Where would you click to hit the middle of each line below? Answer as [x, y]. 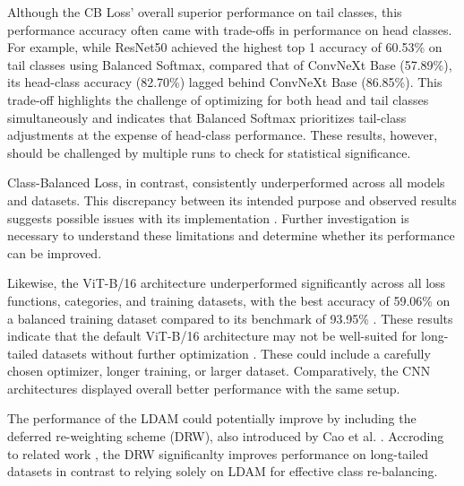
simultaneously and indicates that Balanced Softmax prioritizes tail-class [207, 117]
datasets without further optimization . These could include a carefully [236, 353]
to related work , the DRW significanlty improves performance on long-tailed [218, 453]
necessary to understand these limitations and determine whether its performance [231, 235]
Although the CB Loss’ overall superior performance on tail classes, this [205, 12]
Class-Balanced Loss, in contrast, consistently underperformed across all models [226, 182]
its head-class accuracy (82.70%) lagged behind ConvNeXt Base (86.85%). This [225, 82]
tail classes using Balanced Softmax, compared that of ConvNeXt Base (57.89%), [230, 64]
